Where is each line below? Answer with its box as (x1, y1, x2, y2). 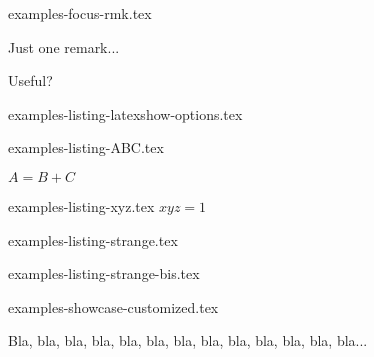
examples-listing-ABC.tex (8, 137, 164, 158)
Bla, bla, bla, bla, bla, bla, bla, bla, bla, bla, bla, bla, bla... (8, 330, 368, 351)
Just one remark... (8, 36, 120, 57)
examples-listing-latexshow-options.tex (8, 103, 243, 124)
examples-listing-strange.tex (8, 229, 178, 250)
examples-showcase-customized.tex (8, 296, 219, 317)
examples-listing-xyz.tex (8, 195, 155, 216)
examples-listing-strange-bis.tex (8, 263, 200, 284)
